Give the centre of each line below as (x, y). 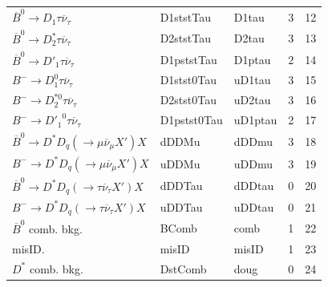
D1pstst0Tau (191, 120)
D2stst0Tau (188, 100)
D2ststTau (185, 38)
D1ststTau (185, 16)
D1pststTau (188, 59)
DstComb (183, 268)
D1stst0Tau (188, 80)
